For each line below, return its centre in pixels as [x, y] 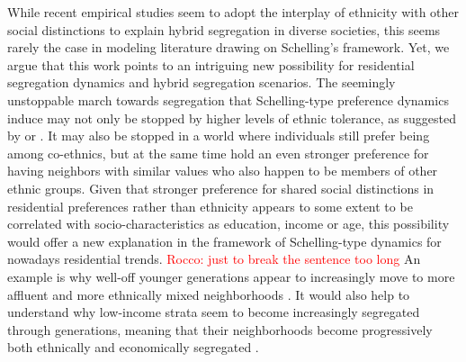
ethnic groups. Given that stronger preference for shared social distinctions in [221, 188]
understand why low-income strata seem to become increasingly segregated [214, 312]
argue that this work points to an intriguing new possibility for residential [211, 64]
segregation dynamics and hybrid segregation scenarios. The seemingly [202, 82]
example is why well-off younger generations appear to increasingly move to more [231, 276]
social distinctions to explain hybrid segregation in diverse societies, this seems [224, 29]
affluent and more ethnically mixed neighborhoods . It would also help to [209, 294]
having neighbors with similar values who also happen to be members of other [223, 171]
